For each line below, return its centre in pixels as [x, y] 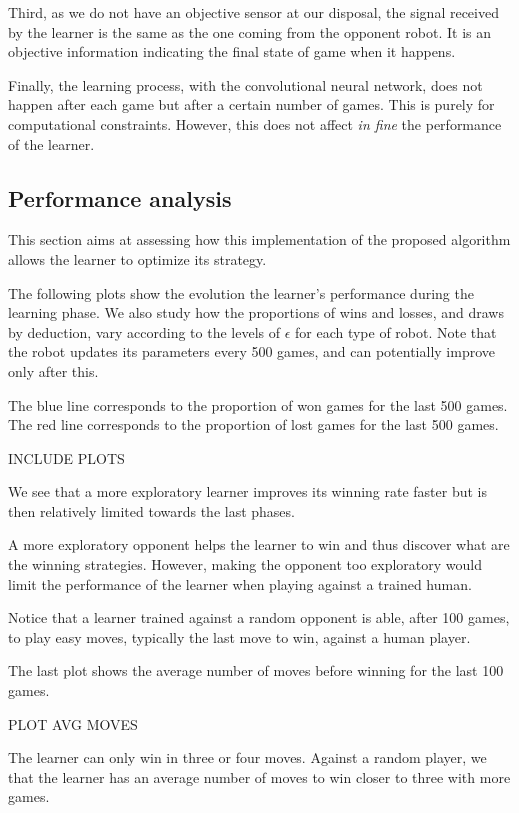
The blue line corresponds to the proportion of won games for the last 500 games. [258, 404]
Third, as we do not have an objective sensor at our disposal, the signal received [253, 12]
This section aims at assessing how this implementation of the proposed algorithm [259, 239]
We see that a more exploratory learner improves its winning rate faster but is [248, 491]
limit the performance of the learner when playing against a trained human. [240, 583]
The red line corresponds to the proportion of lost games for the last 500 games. [253, 424]
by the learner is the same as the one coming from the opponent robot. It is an [250, 31]
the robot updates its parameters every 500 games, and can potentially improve [251, 351]
